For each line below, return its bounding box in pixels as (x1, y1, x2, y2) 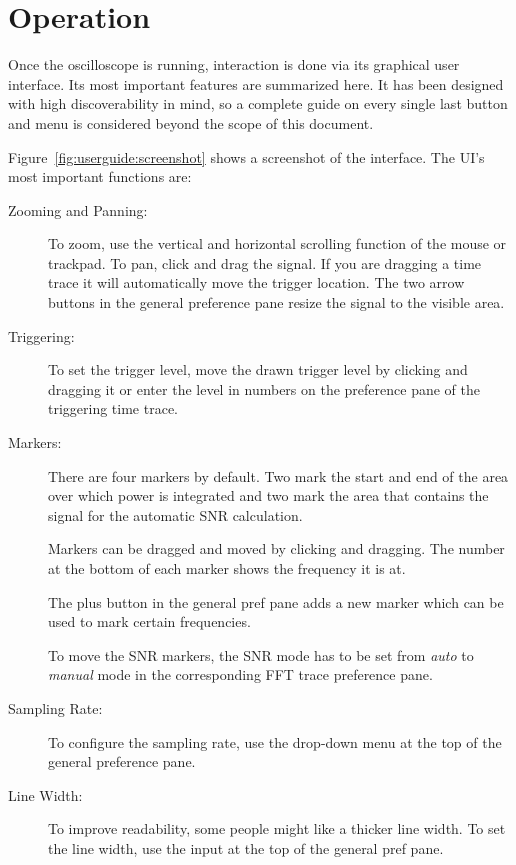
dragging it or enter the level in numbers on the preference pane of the (48, 378, 480, 399)
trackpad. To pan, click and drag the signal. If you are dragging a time (48, 252, 482, 273)
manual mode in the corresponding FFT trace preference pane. (48, 664, 433, 685)
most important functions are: (8, 166, 192, 187)
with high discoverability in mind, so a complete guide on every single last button (8, 93, 508, 114)
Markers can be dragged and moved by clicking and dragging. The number (48, 538, 505, 559)
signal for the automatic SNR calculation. (48, 504, 303, 525)
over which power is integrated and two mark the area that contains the (48, 485, 489, 506)
